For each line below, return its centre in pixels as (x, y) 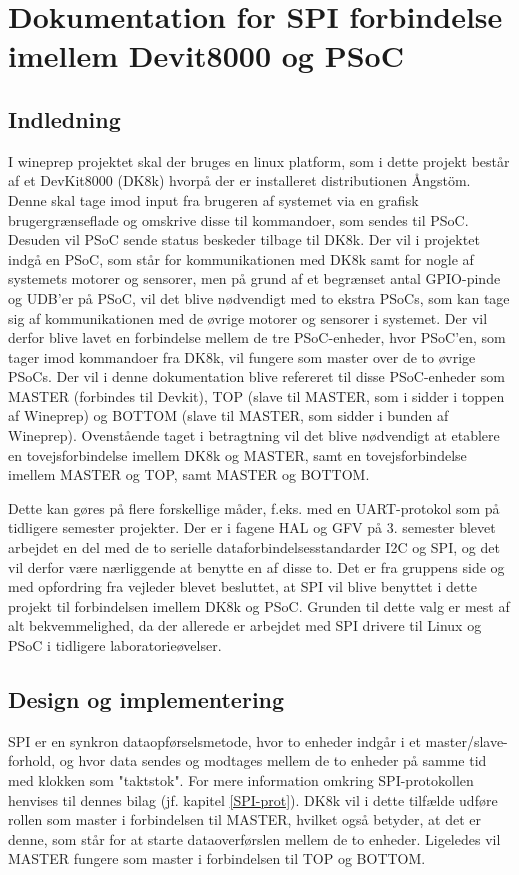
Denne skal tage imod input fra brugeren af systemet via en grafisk (213, 199)
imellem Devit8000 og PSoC (206, 55)
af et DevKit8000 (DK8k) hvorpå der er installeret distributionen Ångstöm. (239, 180)
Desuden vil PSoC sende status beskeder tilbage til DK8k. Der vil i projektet (244, 239)
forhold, (32, 760)
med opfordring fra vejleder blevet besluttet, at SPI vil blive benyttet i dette (243, 586)
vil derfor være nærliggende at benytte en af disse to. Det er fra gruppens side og (256, 566)
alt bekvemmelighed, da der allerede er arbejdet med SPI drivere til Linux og (245, 625)
